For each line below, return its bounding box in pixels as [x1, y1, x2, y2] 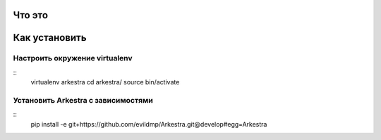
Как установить [13, 32, 87, 44]
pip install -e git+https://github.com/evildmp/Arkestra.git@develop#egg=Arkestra [30, 120, 267, 128]
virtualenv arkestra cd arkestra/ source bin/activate [30, 78, 180, 87]
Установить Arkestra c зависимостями [13, 95, 153, 105]
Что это [13, 9, 49, 21]
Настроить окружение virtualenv [13, 53, 133, 63]
